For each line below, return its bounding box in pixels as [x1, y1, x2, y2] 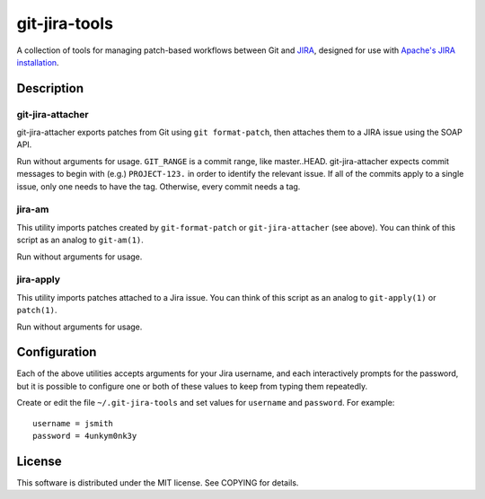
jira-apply [16, 274, 61, 286]
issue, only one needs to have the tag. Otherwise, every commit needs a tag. [16, 180, 301, 192]
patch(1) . [16, 305, 57, 316]
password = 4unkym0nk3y [32, 431, 137, 441]
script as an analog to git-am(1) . [16, 234, 144, 246]
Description [16, 81, 84, 96]
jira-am [16, 203, 49, 215]
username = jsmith [32, 418, 114, 428]
